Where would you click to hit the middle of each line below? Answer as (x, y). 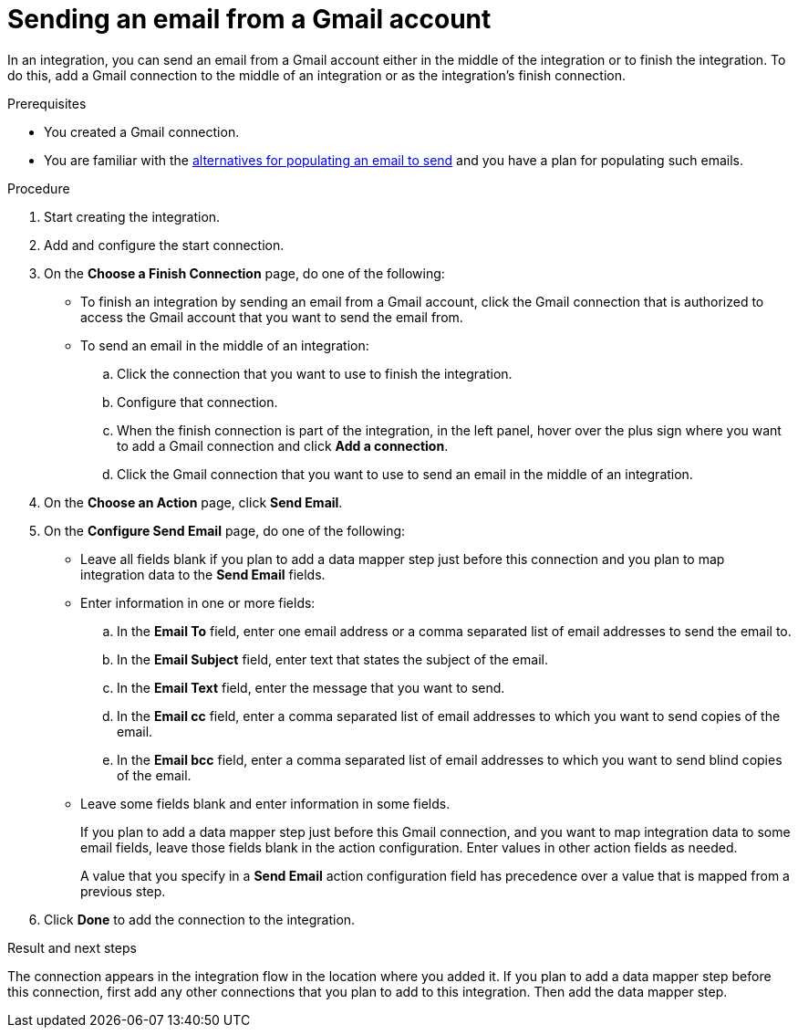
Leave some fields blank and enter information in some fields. (265, 803)
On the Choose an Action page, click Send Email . (193, 502)
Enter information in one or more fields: (198, 602)
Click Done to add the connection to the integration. (200, 919)
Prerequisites (47, 103)
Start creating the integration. (132, 216)
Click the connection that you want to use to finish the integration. (315, 373)
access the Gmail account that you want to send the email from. (272, 317)
